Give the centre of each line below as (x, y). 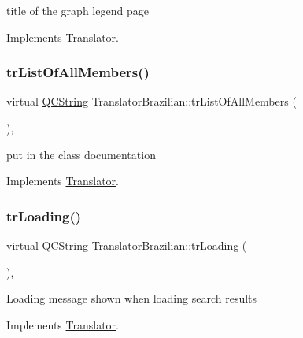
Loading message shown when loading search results (132, 298)
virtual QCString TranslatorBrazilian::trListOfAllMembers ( (151, 101)
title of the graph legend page (78, 10)
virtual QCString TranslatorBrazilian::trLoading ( (127, 245)
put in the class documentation (81, 154)
